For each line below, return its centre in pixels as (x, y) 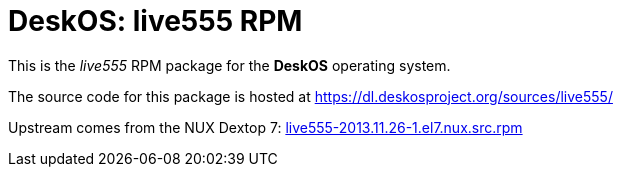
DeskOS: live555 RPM (155, 21)
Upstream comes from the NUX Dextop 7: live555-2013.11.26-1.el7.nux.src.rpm (265, 127)
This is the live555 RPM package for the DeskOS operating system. (229, 65)
